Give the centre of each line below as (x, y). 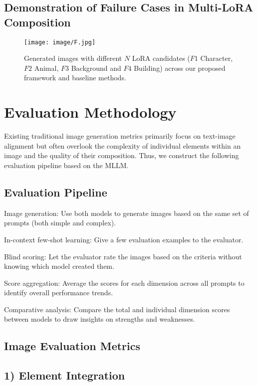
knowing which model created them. (59, 266)
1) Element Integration (65, 375)
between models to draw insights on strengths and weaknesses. (100, 319)
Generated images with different (73, 58)
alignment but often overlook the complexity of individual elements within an (123, 145)
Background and (96, 68)
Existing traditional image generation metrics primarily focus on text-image (120, 136)
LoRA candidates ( (161, 58)
